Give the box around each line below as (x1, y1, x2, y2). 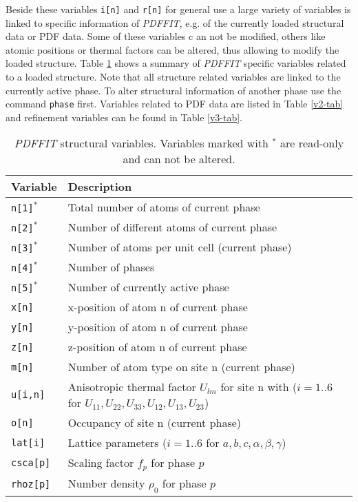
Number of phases (67, 259, 155, 275)
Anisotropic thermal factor (67, 379, 196, 395)
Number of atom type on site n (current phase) (67, 359, 295, 375)
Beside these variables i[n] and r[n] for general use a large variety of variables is (6, 2, 351, 16)
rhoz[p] (11, 479, 51, 490)
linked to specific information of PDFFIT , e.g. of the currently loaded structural (6, 15, 344, 30)
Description (67, 178, 132, 195)
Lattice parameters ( (67, 435, 167, 451)
